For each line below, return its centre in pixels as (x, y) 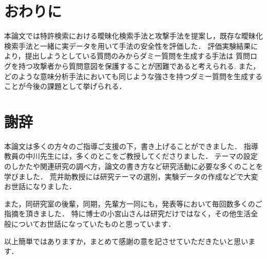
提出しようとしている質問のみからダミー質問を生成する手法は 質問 (137, 56)
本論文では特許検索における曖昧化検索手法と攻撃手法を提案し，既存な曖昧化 (133, 36)
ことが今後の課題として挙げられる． (65, 86)
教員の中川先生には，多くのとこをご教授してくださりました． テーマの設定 (131, 156)
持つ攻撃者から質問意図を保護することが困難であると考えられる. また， (139, 66)
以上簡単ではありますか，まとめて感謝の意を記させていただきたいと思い (126, 241)
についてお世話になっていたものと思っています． (93, 223)
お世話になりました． (40, 186)
